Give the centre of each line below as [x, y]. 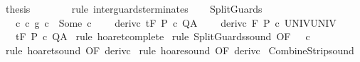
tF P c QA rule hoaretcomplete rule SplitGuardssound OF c [163, 36]
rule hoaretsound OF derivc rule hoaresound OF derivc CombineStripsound [180, 50]
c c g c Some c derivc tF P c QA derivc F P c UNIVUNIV [176, 22]
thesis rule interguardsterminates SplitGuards [134, 8]
